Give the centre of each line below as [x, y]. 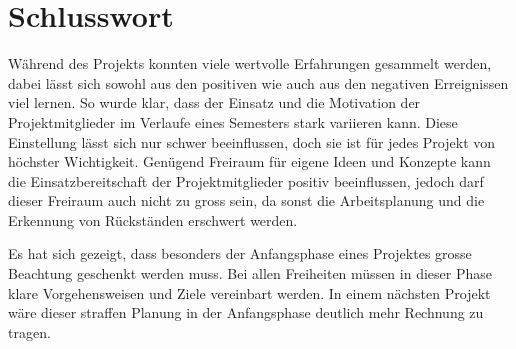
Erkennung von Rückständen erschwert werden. [153, 219]
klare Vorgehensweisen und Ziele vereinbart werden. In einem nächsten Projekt [249, 292]
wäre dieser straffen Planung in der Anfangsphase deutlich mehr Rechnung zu [246, 312]
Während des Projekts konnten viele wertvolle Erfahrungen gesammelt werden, [250, 63]
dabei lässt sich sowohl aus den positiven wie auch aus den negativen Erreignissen [258, 82]
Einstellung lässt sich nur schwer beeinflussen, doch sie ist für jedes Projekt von [252, 141]
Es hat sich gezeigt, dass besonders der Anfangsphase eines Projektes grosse [240, 253]
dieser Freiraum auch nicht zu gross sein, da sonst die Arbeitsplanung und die [246, 200]
